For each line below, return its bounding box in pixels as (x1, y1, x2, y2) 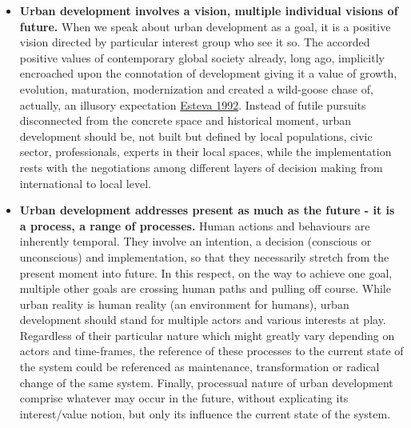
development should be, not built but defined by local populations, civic (19, 127, 373, 144)
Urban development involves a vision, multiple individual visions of (19, 2, 398, 18)
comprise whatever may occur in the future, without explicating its (19, 390, 349, 406)
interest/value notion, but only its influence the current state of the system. (19, 405, 391, 422)
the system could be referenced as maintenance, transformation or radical (19, 358, 380, 375)
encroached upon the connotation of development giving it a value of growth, (19, 65, 397, 82)
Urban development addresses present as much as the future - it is (19, 202, 395, 218)
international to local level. (19, 174, 151, 191)
